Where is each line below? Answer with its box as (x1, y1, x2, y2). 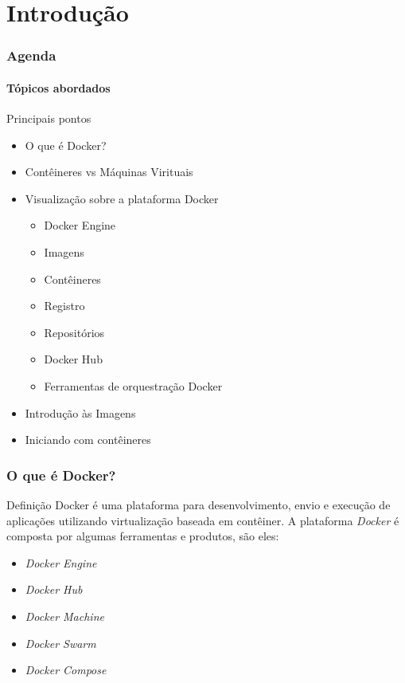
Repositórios (44, 324, 105, 340)
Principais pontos (6, 110, 92, 127)
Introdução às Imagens (25, 404, 136, 421)
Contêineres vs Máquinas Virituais (25, 163, 193, 180)
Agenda (6, 45, 56, 65)
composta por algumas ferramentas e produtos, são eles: (6, 528, 279, 544)
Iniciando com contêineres (25, 431, 151, 448)
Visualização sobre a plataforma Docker (25, 190, 219, 206)
